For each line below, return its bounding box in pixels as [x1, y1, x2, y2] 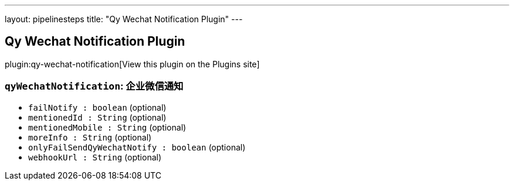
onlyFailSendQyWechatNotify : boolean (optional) [28, 142, 246, 152]
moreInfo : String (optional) [28, 132, 152, 142]
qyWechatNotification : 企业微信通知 [5, 80, 184, 92]
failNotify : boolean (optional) [28, 102, 167, 112]
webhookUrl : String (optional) [28, 152, 162, 162]
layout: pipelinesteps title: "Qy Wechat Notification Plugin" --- [5, 14, 243, 24]
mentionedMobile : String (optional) [28, 122, 187, 132]
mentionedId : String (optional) [28, 112, 167, 122]
